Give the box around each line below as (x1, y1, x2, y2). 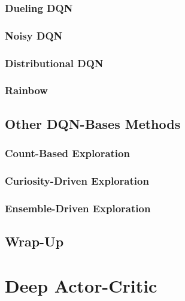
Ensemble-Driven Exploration (5, 200, 151, 215)
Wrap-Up (5, 232, 64, 251)
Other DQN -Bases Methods (5, 114, 181, 133)
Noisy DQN (5, 28, 63, 43)
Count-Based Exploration (5, 146, 130, 161)
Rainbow (5, 83, 48, 98)
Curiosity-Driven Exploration (5, 173, 149, 188)
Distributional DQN (5, 55, 104, 70)
